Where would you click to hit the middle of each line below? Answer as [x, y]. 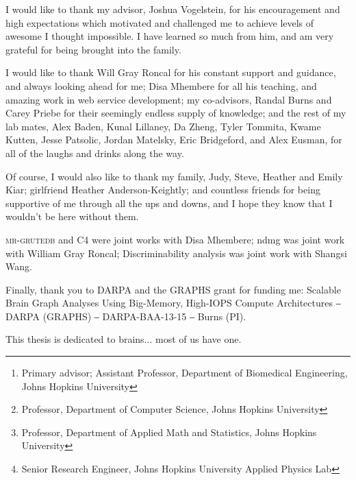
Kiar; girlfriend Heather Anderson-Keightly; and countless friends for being [163, 190]
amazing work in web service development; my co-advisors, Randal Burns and [169, 99]
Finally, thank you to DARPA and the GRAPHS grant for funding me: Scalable [173, 289]
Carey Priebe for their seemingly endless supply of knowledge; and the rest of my [176, 113]
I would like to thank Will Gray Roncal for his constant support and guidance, [171, 72]
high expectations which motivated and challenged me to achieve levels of [160, 22]
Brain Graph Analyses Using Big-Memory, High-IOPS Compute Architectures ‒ [173, 303]
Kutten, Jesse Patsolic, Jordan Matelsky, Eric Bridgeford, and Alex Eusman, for [174, 140]
